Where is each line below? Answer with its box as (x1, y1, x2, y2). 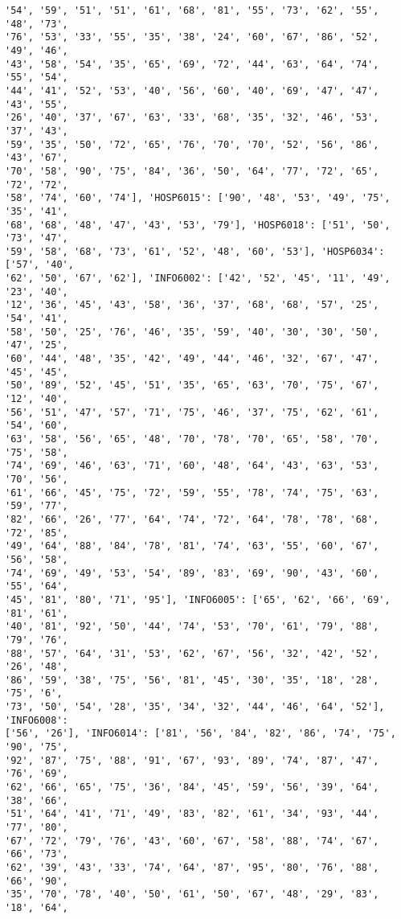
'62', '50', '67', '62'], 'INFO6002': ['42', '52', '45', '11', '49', (5, 273, 391, 285)
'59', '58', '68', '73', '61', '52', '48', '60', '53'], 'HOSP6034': (5, 245, 385, 257)
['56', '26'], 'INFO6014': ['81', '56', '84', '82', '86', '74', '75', (5, 728, 396, 740)
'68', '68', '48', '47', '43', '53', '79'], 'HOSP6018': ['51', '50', (5, 219, 391, 231)
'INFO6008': (5, 714, 68, 726)
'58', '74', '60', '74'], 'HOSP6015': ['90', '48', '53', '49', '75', (5, 192, 391, 204)
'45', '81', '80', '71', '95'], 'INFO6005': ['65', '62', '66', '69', (5, 593, 391, 605)
